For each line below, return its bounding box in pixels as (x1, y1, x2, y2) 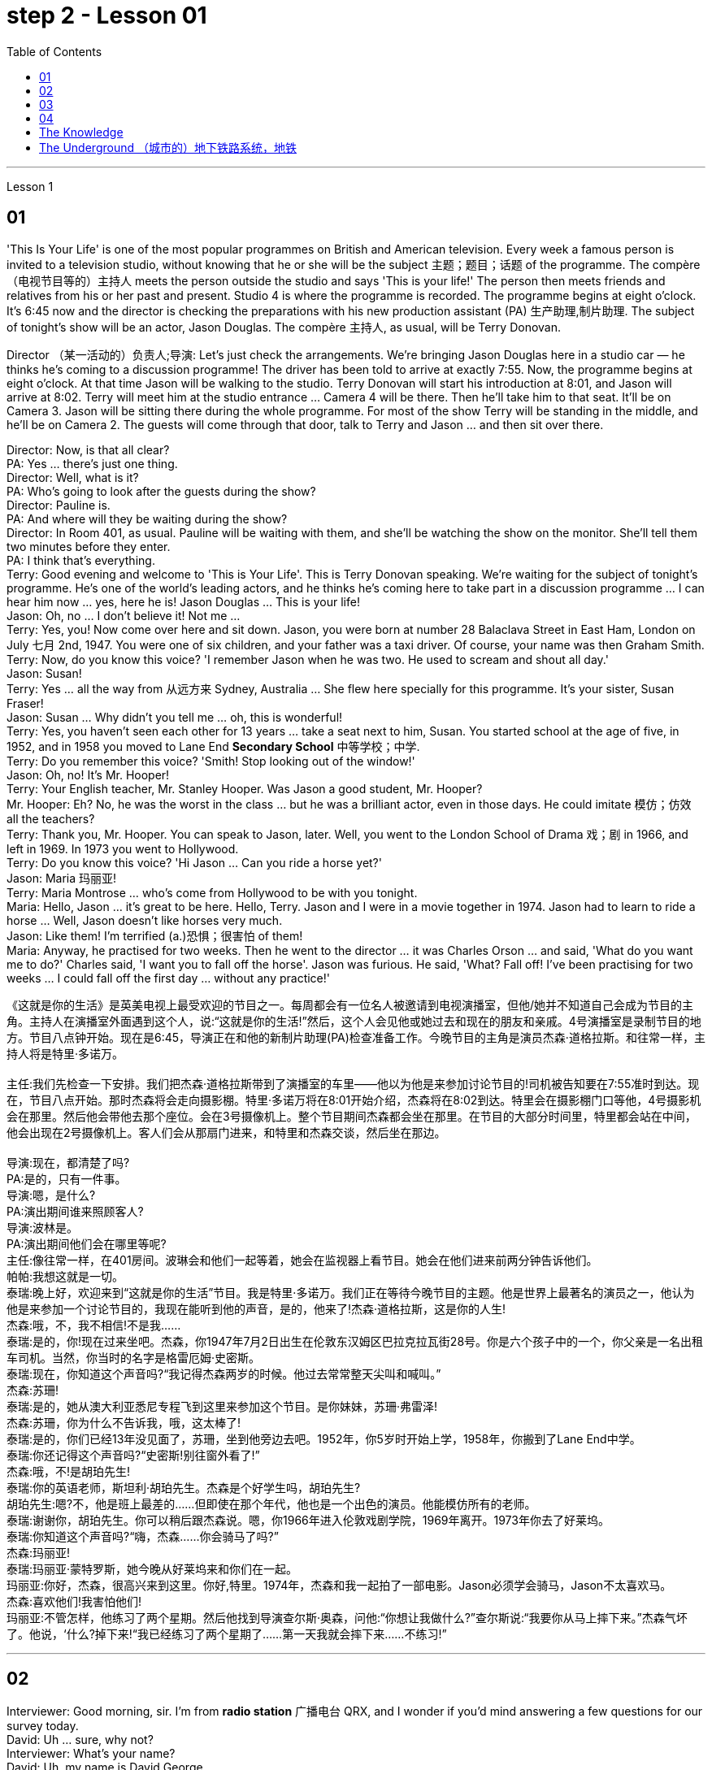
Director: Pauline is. (7, 497, 111, 512)
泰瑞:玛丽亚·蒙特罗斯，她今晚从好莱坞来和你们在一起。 (7, 1561, 298, 1576)
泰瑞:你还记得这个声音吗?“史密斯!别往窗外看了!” (7, 1447, 260, 1462)
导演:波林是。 (7, 1220, 79, 1234)
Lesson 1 (7, 179, 54, 193)
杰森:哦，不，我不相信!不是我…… (7, 1317, 181, 1332)
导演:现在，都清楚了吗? (7, 1155, 130, 1169)
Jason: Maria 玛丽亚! (7, 870, 117, 885)
